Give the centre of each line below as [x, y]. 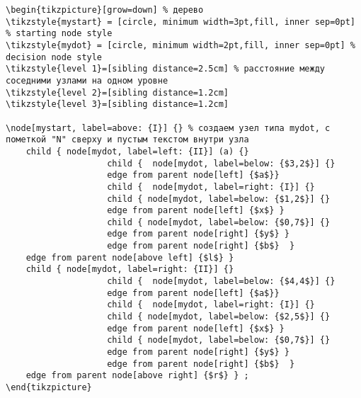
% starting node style [59, 34]
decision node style [54, 57]
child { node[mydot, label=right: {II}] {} [130, 269]
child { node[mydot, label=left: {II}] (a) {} [137, 151]
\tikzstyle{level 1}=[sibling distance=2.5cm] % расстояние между [166, 69]
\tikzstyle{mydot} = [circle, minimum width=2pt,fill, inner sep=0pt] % [180, 45]
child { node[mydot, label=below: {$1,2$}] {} [219, 199]
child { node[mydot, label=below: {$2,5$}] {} [219, 317]
